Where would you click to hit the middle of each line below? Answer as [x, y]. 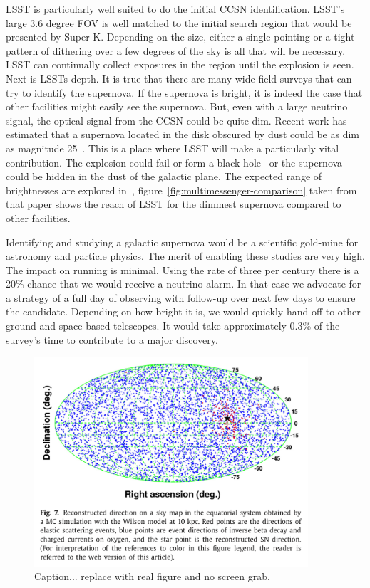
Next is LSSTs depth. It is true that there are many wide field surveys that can [179, 78]
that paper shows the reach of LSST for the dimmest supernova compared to [174, 204]
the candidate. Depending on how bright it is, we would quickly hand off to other [183, 311]
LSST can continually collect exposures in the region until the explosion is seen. [180, 64]
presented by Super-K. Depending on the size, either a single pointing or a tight [180, 37]
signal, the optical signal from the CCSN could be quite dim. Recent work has [176, 120]
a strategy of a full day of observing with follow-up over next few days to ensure [181, 297]
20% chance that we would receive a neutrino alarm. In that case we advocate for [184, 284]
